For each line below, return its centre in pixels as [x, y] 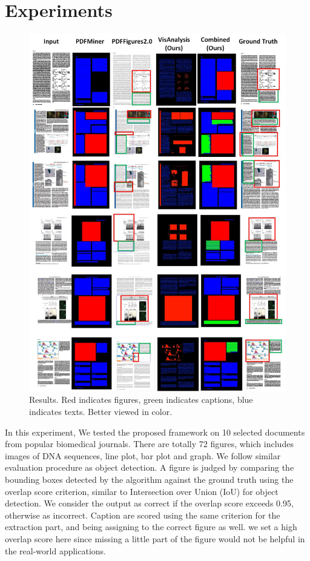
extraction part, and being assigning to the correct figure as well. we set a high [151, 527]
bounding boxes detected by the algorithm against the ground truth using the [149, 479]
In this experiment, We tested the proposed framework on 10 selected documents [155, 432]
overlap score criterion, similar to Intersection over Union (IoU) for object [142, 491]
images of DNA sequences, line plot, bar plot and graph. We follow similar [143, 455]
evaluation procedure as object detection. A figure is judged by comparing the [150, 467]
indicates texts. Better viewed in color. [101, 412]
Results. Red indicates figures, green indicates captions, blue [141, 400]
